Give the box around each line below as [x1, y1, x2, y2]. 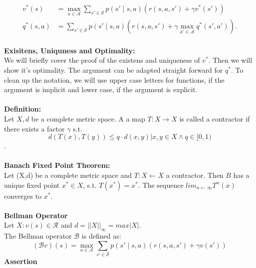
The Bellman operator [4, 231, 72, 241]
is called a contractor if [179, 114, 250, 124]
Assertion [4, 256, 37, 267]
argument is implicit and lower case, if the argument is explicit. [4, 84, 198, 95]
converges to [4, 190, 42, 201]
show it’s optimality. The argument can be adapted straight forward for [4, 65, 223, 75]
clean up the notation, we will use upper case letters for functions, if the [4, 74, 225, 85]
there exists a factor [4, 123, 65, 134]
